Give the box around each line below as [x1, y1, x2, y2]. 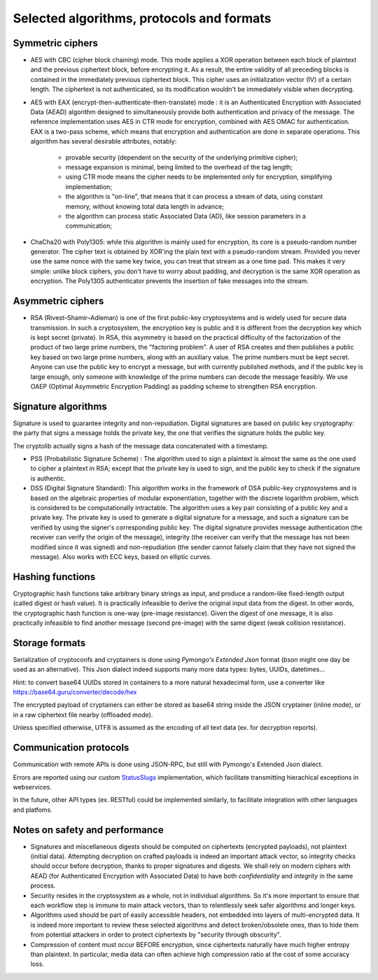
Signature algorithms [13, 400, 108, 413]
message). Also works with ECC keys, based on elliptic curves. [30, 552, 212, 560]
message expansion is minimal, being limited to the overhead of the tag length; [65, 163, 293, 171]
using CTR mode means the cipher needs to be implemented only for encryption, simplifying [65, 172, 332, 181]
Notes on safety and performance [13, 824, 164, 836]
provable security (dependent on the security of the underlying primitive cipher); [65, 153, 298, 161]
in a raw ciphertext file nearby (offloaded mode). [13, 710, 153, 719]
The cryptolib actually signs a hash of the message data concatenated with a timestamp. [13, 441, 269, 450]
